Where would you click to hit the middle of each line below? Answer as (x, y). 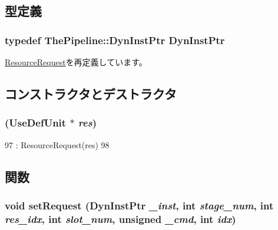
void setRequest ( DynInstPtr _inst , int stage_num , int (139, 205)
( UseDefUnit (36, 123)
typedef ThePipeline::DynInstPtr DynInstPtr (115, 40)
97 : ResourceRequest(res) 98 (57, 144)
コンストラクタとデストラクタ (91, 93)
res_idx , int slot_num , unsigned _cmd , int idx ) (120, 219)
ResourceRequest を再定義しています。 (76, 62)
